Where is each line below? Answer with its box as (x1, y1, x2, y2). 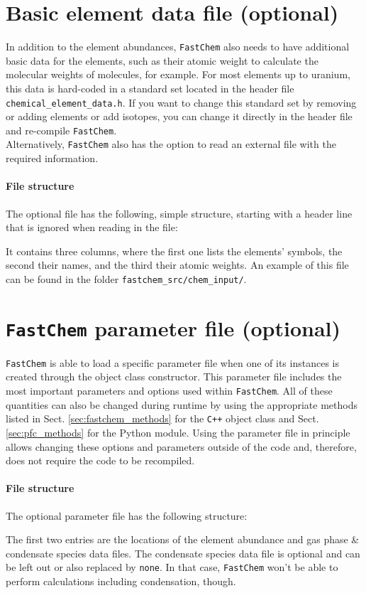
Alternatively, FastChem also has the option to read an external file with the (6, 137, 336, 151)
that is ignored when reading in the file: (6, 220, 178, 235)
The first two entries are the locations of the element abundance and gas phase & (6, 532, 360, 547)
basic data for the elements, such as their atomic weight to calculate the (6, 53, 318, 68)
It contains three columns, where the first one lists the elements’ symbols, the (6, 243, 343, 258)
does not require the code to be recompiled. (6, 453, 195, 468)
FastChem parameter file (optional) (6, 313, 341, 342)
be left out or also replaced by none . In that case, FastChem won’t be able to (6, 560, 338, 575)
